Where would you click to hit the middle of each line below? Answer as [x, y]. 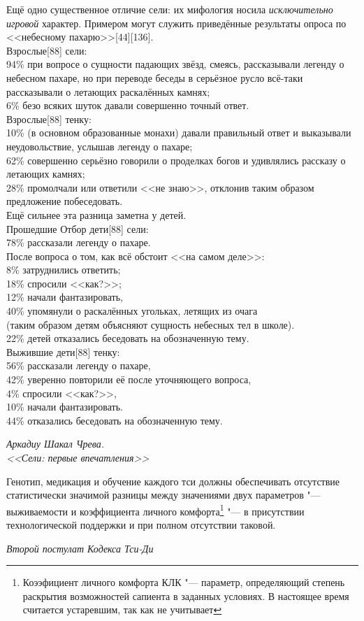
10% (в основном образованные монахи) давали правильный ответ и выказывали [179, 133]
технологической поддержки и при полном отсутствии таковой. [141, 525]
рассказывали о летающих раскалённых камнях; [108, 91]
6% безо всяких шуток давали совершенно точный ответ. [128, 105]
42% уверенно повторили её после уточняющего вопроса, [129, 379]
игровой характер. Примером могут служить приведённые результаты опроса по [176, 23]
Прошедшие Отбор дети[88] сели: [78, 228]
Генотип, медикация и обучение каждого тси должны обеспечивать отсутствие [173, 481]
